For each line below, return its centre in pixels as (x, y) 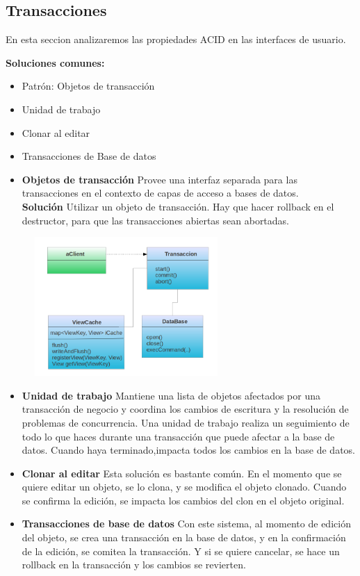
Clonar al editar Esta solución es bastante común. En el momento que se (182, 473)
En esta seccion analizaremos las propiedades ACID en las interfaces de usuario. (176, 39)
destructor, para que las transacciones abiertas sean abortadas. (156, 220)
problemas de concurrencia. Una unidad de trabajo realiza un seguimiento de (186, 422)
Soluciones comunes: (55, 62)
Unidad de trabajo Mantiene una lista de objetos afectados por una (171, 395)
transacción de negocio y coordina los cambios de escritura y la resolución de (185, 409)
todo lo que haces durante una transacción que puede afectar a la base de (178, 436)
